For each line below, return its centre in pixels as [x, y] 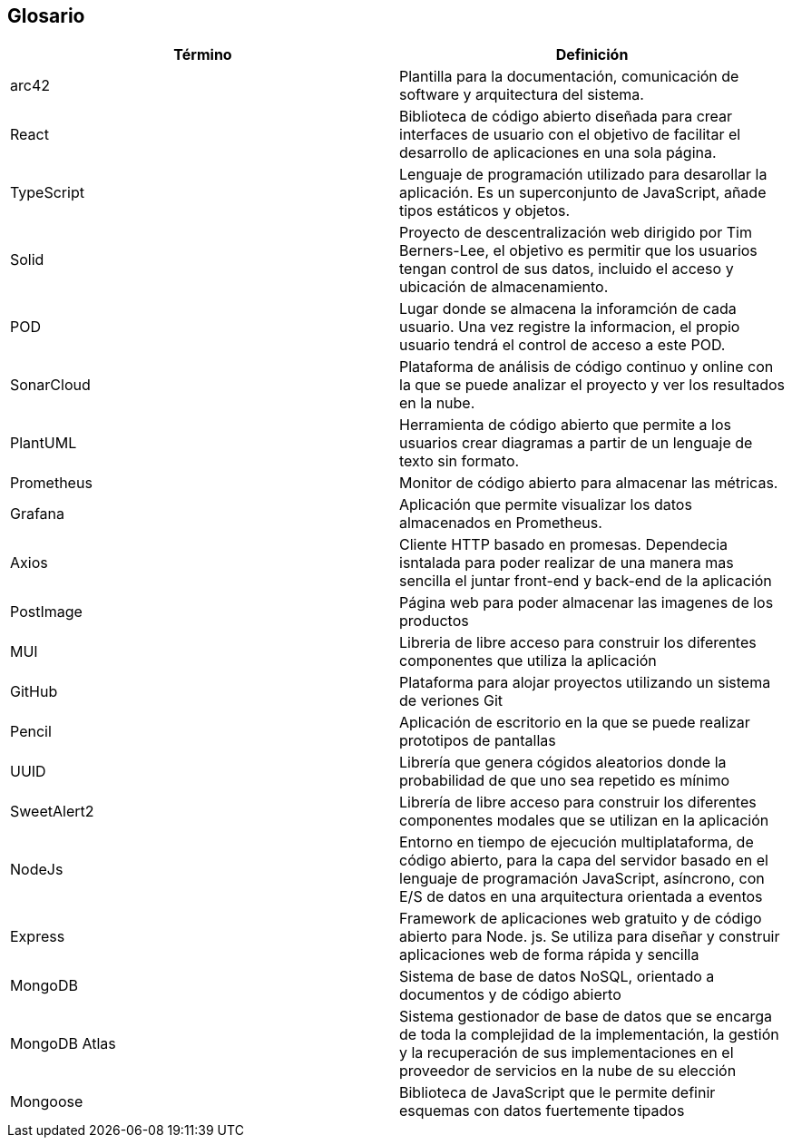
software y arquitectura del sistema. [522, 95]
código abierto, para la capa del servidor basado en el [584, 861]
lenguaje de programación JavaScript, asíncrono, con [582, 879]
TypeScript [47, 193]
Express [38, 937]
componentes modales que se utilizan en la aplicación [584, 821]
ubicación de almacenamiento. [504, 287]
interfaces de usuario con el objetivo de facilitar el [570, 135]
